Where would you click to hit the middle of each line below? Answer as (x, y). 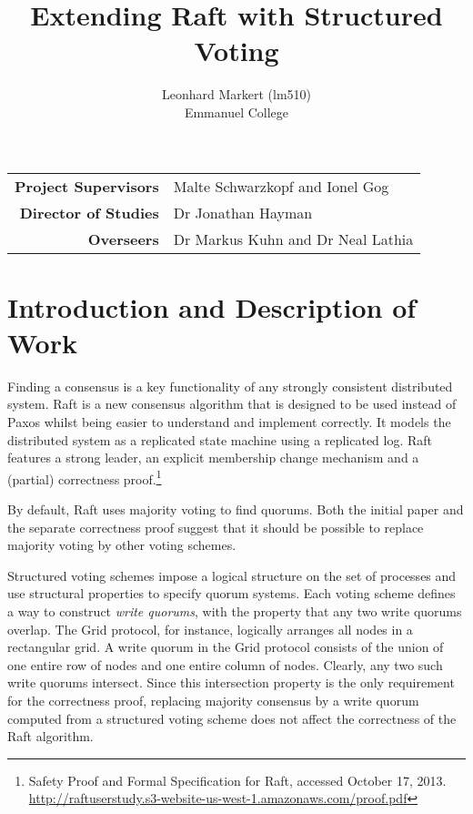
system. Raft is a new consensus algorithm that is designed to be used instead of (232, 404)
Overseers (123, 239)
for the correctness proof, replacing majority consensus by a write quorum (213, 700)
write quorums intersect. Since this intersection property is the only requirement (231, 682)
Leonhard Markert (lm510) (236, 94)
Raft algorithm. (50, 736)
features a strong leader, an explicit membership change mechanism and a (213, 458)
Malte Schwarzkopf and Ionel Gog (281, 186)
